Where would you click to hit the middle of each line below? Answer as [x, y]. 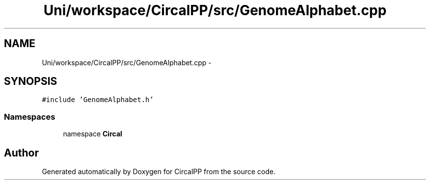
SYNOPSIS [31, 81]
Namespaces [30, 117]
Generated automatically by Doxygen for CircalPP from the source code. [159, 172]
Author [21, 153]
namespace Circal [93, 134]
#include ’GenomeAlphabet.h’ [98, 100]
